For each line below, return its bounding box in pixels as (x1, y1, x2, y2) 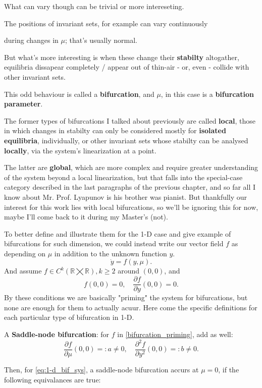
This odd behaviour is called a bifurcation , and (4, 88, 154, 99)
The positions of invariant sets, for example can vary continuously (4, 18, 208, 28)
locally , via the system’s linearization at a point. (4, 145, 156, 155)
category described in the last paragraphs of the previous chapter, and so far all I (4, 182, 256, 192)
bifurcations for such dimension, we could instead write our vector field (4, 238, 224, 249)
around (118, 265, 139, 276)
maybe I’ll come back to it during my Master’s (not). (4, 211, 168, 222)
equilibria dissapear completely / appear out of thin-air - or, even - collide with (4, 62, 249, 72)
